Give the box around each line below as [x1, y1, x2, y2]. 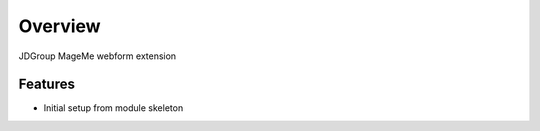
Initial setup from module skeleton [43, 102, 184, 114]
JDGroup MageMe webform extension [18, 50, 177, 62]
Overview [18, 15, 101, 37]
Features [18, 76, 75, 93]
